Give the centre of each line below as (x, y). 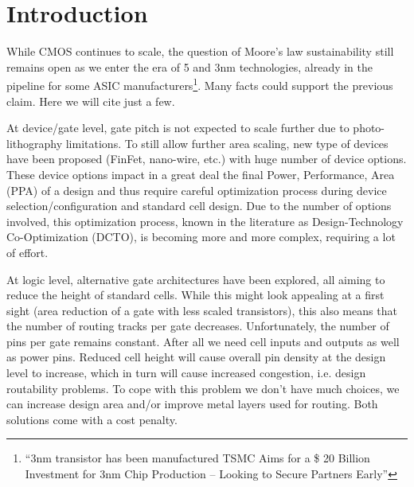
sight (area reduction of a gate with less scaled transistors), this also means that (202, 310)
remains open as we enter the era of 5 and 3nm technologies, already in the (190, 66)
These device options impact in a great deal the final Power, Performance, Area (201, 174)
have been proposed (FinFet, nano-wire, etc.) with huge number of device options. (207, 159)
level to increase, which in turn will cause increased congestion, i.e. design (186, 373)
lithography (35, 143)
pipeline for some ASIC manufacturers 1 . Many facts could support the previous (200, 84)
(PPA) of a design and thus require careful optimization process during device (197, 190)
